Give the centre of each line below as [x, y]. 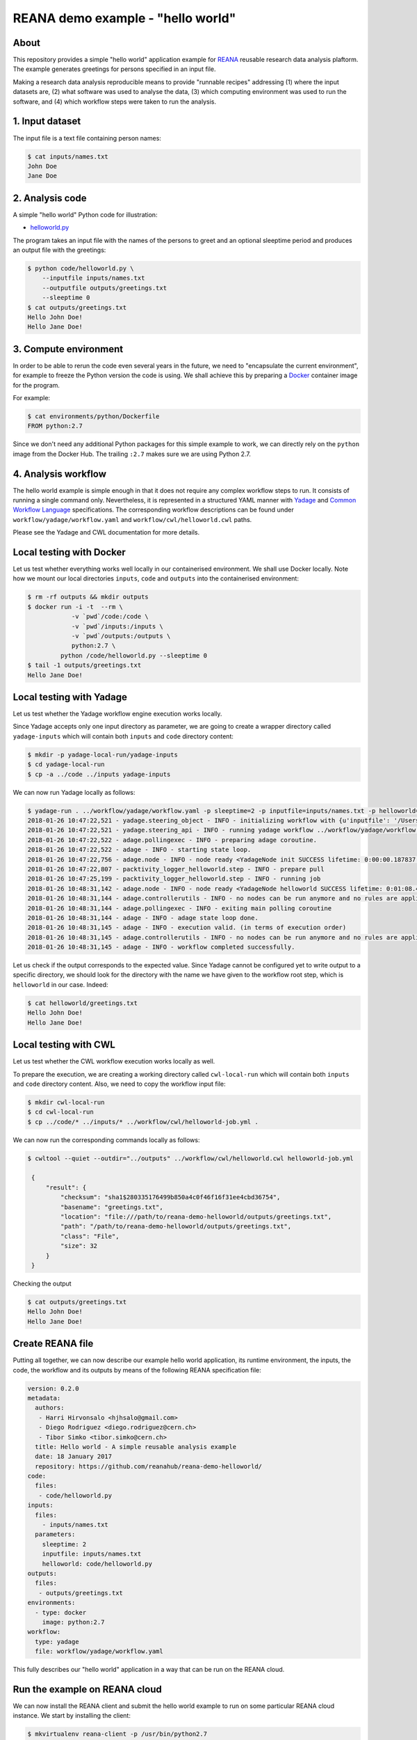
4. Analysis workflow [60, 474]
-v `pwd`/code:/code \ [110, 617]
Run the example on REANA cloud [88, 1689]
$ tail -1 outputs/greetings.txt [84, 665]
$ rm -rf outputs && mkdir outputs [88, 597]
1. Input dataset [47, 121]
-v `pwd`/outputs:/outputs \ [121, 636]
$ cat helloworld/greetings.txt [83, 1003]
